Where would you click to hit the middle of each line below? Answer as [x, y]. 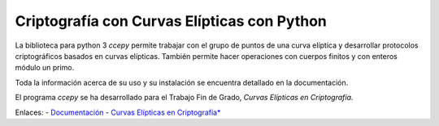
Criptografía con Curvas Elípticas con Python [171, 21]
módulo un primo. [45, 68]
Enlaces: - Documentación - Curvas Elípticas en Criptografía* [118, 112]
